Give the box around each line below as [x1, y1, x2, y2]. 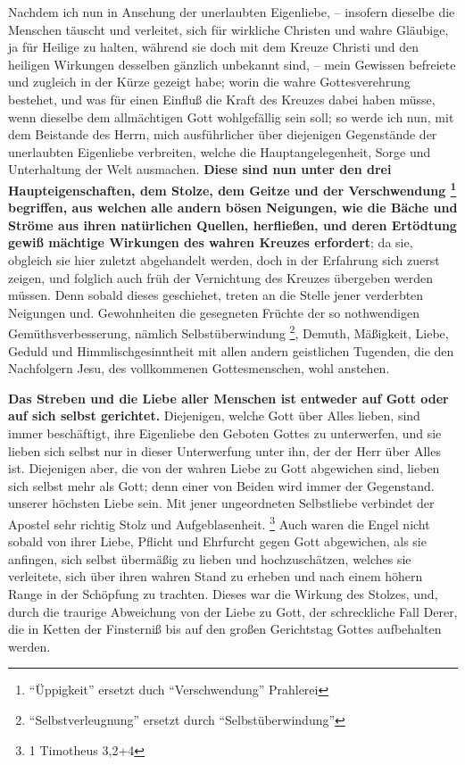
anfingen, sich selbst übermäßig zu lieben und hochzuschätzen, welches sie [8, 549, 411, 568]
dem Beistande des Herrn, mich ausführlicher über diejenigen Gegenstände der [8, 125, 437, 144]
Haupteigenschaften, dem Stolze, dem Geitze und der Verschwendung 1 [8, 178, 457, 199]
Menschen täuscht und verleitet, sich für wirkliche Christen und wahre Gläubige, [8, 20, 449, 38]
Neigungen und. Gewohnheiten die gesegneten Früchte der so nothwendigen [8, 303, 419, 321]
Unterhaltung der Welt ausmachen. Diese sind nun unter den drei [8, 160, 392, 179]
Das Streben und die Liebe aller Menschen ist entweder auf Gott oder [8, 388, 449, 407]
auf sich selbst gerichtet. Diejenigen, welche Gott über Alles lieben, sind [8, 406, 420, 425]
